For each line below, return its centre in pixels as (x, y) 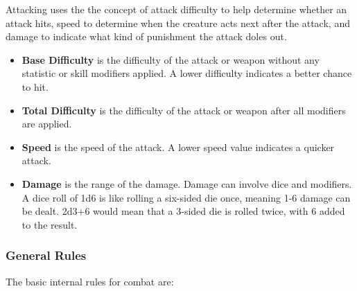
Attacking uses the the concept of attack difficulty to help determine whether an (176, 9)
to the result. (50, 224)
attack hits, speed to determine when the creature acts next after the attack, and (178, 23)
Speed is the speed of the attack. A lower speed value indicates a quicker (178, 147)
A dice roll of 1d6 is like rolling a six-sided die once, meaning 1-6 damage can (186, 197)
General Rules (46, 255)
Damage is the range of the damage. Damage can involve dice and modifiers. (187, 183)
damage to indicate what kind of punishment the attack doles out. (146, 36)
